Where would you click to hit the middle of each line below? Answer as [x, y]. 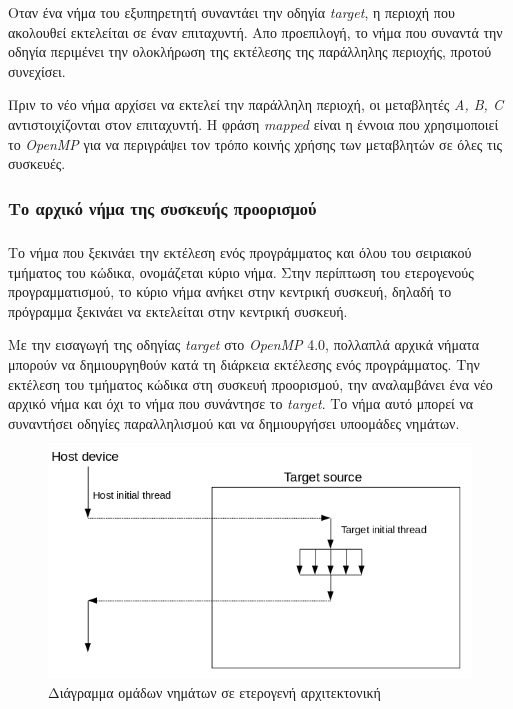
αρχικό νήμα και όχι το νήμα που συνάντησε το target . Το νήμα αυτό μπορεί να [241, 403]
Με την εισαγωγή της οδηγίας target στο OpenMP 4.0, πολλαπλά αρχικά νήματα [244, 344]
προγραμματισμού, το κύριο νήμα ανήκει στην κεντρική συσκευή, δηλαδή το [230, 291]
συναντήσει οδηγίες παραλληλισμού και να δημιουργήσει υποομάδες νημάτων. [234, 422]
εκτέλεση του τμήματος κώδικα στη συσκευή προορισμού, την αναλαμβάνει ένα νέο [250, 383]
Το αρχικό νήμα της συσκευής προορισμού [162, 207]
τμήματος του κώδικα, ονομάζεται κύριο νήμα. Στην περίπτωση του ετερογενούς [241, 271]
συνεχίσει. [37, 70]
